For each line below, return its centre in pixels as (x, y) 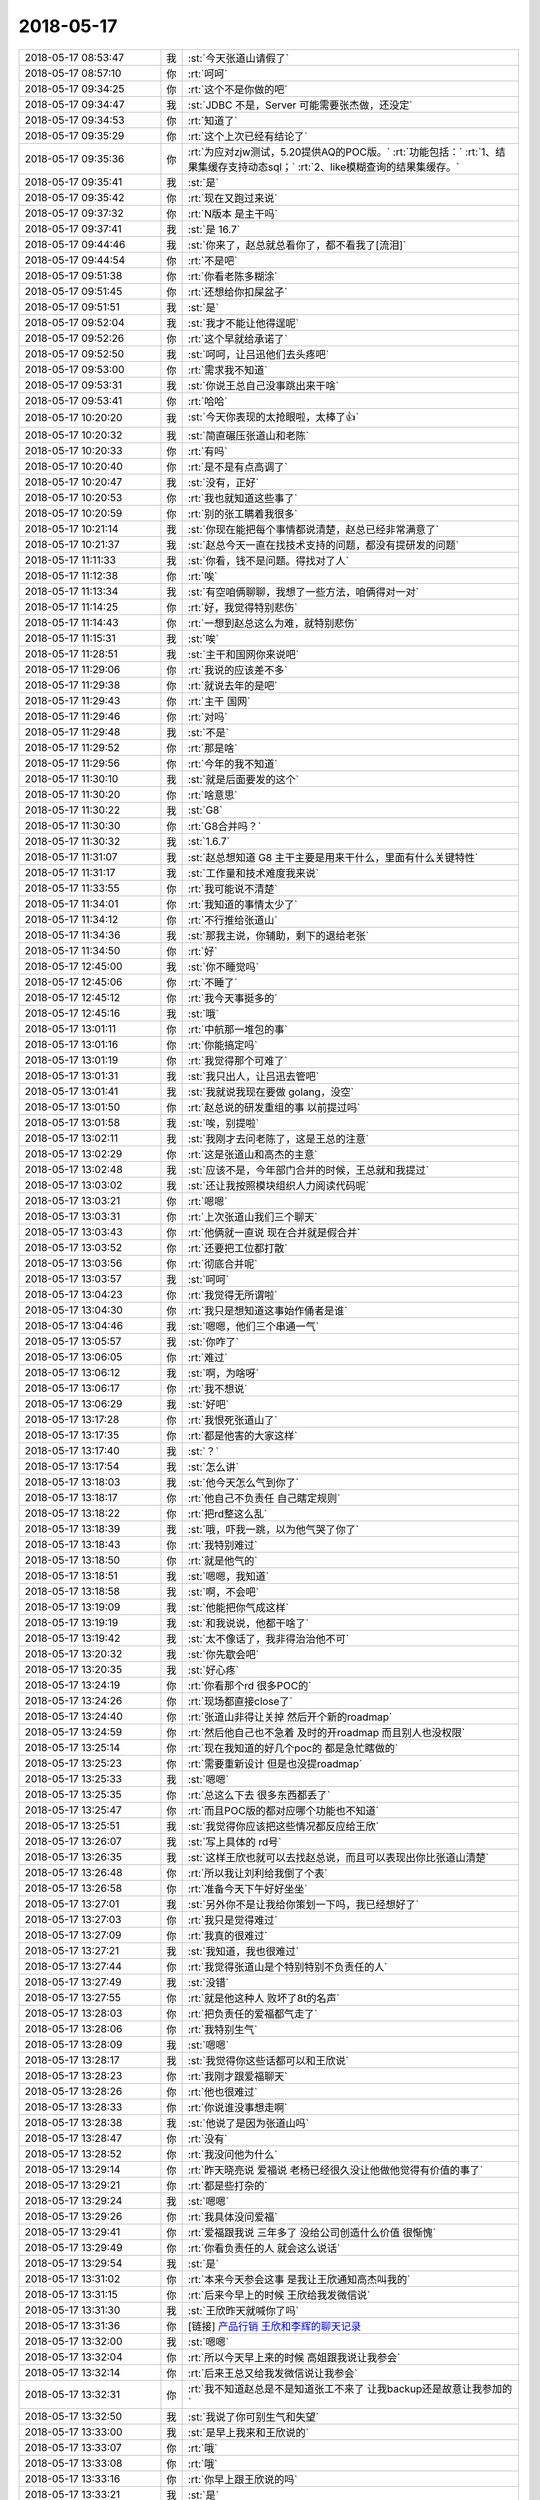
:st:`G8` (205, 810)
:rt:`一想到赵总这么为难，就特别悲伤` (272, 623)
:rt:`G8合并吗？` (224, 826)
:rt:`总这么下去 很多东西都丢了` (259, 1795)
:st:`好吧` (208, 1404)
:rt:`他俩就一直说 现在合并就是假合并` (274, 1232)
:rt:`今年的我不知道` (232, 763)
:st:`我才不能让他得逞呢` (243, 323)
